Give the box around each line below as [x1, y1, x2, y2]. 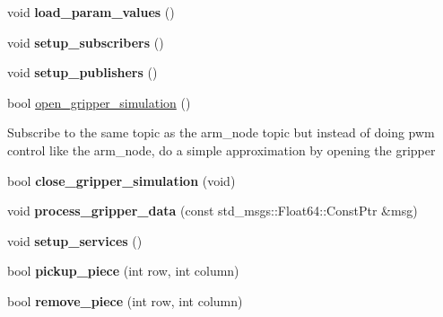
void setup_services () [7, 231, 143, 250]
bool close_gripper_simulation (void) [7, 171, 236, 189]
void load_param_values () [7, 3, 175, 21]
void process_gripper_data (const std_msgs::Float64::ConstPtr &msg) [7, 201, 418, 220]
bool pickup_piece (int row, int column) [7, 261, 239, 280]
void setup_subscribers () [7, 32, 164, 51]
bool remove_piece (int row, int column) [7, 291, 243, 310]
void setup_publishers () [7, 63, 158, 82]
